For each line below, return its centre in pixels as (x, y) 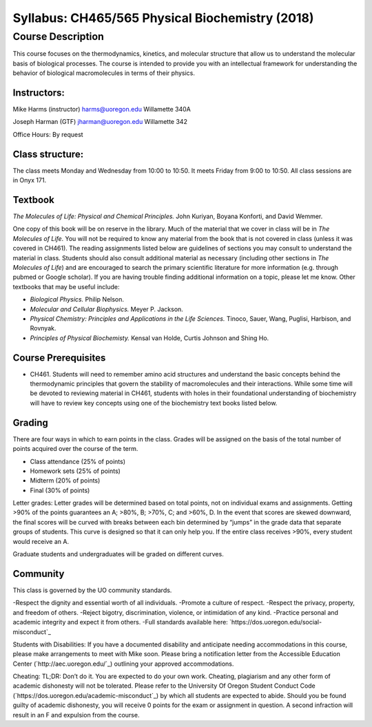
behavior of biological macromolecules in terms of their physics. (104, 73)
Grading (30, 422)
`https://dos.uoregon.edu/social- (276, 622)
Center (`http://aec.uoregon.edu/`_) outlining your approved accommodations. (123, 664)
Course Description (59, 36)
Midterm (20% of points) (65, 481)
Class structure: (48, 154)
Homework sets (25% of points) (75, 471)
